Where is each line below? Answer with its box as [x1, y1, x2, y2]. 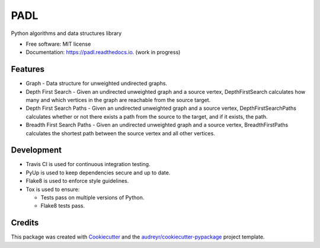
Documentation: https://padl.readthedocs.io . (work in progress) [25, 49, 181, 56]
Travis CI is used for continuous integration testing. [25, 161, 151, 168]
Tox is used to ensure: [25, 186, 80, 193]
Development [11, 145, 62, 155]
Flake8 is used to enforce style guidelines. [25, 177, 129, 185]
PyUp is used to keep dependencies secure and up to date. [25, 169, 171, 176]
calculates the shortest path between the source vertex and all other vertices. [25, 129, 216, 136]
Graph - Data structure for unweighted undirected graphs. [25, 80, 168, 87]
